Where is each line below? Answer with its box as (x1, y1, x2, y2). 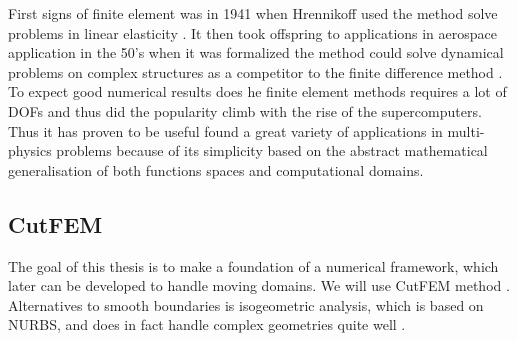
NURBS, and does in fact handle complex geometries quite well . (8, 314, 406, 335)
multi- (447, 120, 485, 141)
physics (8, 140, 52, 161)
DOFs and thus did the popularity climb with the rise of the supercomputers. (8, 100, 482, 121)
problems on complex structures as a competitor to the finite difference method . (8, 61, 503, 82)
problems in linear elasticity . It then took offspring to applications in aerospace (8, 22, 498, 43)
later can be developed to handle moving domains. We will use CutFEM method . (8, 275, 510, 296)
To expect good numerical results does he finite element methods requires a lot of (8, 81, 507, 102)
